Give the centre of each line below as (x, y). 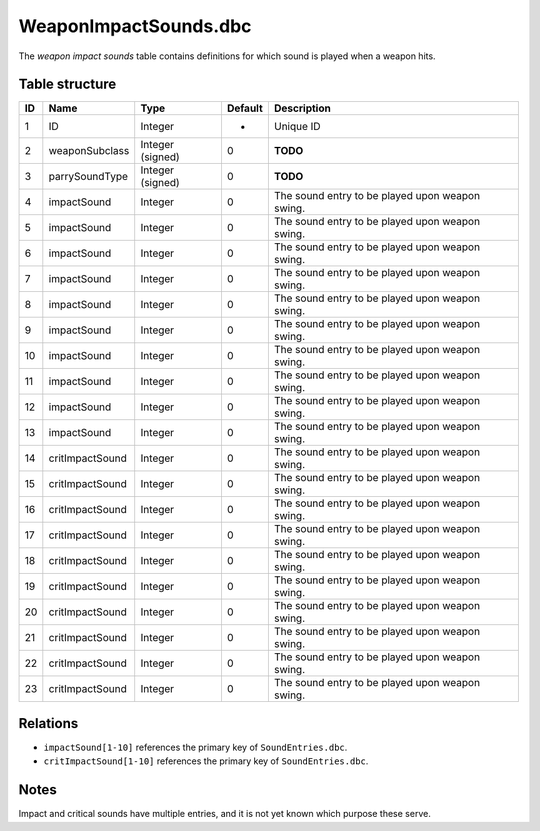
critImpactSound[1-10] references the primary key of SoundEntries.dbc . (206, 761)
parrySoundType (88, 177)
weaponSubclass (89, 151)
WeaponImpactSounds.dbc (135, 26)
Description (302, 108)
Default (245, 108)
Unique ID (297, 127)
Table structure (67, 84)
